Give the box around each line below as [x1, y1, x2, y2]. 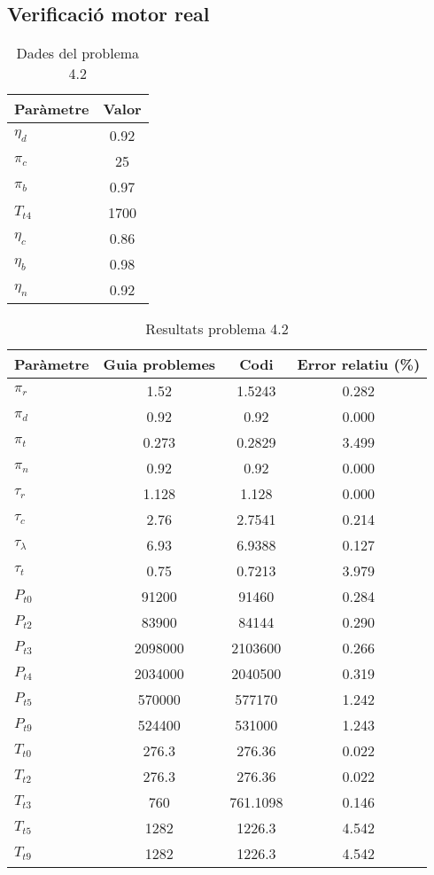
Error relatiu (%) [297, 354, 421, 375]
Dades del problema [16, 43, 140, 64]
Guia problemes [103, 354, 216, 375]
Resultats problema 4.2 [145, 318, 289, 340]
